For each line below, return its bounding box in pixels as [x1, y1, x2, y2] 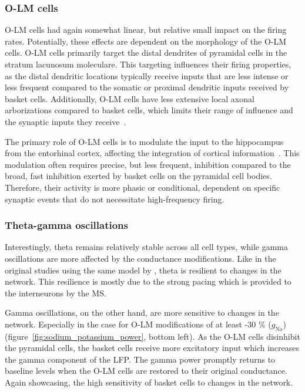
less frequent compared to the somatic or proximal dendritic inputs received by [5, 81, 289, 93]
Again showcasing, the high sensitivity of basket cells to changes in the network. [5, 376, 293, 388]
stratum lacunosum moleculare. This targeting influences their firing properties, [5, 58, 291, 70]
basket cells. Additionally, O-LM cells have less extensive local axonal [5, 92, 254, 104]
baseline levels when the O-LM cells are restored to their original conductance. [5, 364, 287, 377]
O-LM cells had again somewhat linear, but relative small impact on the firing [5, 23, 287, 36]
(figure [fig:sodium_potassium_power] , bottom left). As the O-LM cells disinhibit [5, 330, 300, 342]
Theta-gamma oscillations [5, 218, 129, 232]
